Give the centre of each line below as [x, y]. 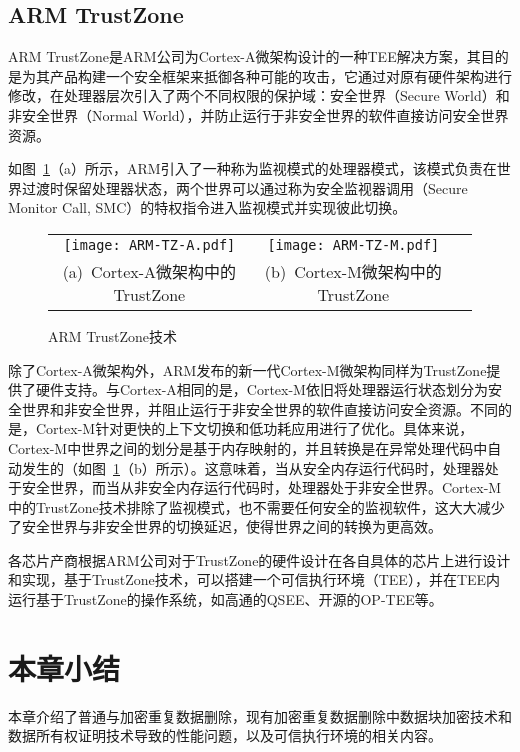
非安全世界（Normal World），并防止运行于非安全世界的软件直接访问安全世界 [258, 114]
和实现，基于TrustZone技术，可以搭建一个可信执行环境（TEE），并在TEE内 [254, 579]
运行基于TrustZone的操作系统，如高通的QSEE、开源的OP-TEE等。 [225, 599]
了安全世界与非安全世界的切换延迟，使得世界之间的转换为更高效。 [225, 526]
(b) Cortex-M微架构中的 [353, 271]
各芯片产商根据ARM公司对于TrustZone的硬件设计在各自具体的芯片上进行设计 [259, 559]
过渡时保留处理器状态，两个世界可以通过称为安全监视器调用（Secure [244, 187]
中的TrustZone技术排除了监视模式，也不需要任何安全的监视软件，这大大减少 [256, 506]
